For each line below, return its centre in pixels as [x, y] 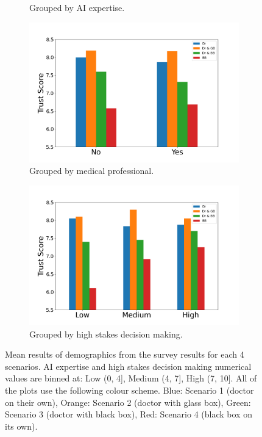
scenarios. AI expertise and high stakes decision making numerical [128, 366]
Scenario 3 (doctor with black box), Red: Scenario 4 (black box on [129, 414]
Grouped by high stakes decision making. [106, 334]
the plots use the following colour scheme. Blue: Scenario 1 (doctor [129, 390]
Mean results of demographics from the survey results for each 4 [125, 354]
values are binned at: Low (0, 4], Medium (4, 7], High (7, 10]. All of [131, 378]
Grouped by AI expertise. [77, 7]
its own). [21, 426]
